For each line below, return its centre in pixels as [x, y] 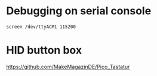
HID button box [44, 50]
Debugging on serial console [79, 11]
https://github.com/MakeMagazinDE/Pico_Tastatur [68, 66]
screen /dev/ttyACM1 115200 [41, 27]
